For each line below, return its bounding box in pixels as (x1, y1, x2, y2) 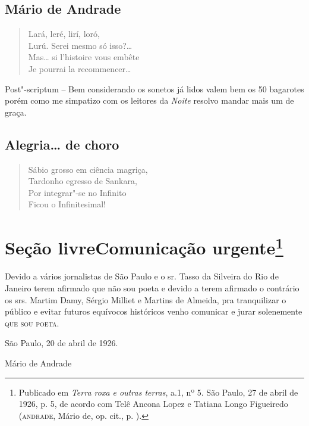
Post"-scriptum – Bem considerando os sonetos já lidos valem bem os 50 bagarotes (5, 82, 304, 95)
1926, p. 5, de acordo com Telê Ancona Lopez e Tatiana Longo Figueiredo (18, 397, 288, 410)
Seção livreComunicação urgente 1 (5, 233, 283, 260)
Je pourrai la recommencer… (28, 62, 131, 74)
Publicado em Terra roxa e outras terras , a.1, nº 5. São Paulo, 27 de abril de (18, 385, 298, 398)
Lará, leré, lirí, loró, (28, 27, 100, 40)
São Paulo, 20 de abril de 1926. (5, 337, 118, 349)
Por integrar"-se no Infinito (28, 186, 127, 198)
